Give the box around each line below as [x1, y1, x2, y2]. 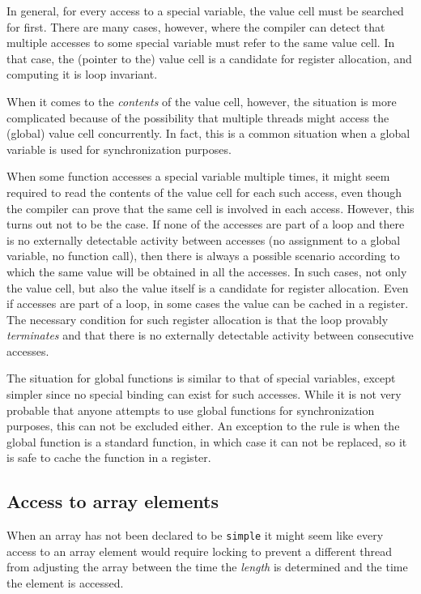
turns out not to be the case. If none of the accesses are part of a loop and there [6, 216, 405, 233]
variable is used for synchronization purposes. [6, 140, 232, 157]
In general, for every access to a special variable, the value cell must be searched [6, 2, 404, 19]
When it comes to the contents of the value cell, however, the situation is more [6, 92, 397, 109]
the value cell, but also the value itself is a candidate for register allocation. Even [6, 279, 409, 296]
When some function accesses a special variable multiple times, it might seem [6, 168, 390, 185]
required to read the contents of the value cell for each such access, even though [6, 183, 402, 200]
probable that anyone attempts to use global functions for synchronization [6, 401, 375, 418]
